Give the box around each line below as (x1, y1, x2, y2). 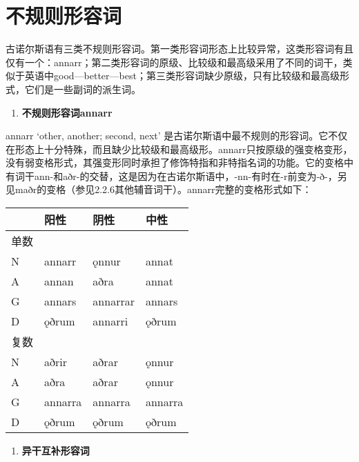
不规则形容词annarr (21, 105, 113, 119)
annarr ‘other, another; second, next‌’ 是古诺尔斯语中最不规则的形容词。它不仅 (6, 128, 348, 143)
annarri (93, 313, 128, 330)
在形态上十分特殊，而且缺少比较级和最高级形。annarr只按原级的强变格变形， (6, 141, 353, 156)
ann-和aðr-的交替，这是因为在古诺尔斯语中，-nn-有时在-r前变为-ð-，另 (34, 168, 347, 183)
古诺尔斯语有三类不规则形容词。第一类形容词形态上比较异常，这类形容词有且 (6, 41, 353, 56)
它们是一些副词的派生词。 (24, 81, 141, 96)
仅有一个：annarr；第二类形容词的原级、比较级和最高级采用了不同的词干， (6, 54, 343, 69)
